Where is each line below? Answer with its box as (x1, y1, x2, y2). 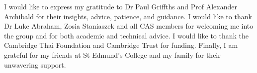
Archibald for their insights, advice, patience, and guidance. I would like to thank (4, 11, 252, 21)
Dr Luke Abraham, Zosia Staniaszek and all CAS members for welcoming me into (4, 21, 254, 31)
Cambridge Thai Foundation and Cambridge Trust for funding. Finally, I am (4, 40, 238, 50)
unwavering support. (4, 59, 66, 70)
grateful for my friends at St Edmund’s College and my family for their (4, 49, 221, 60)
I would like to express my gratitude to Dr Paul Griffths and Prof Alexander (4, 1, 237, 11)
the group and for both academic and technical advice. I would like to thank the (4, 30, 249, 40)
